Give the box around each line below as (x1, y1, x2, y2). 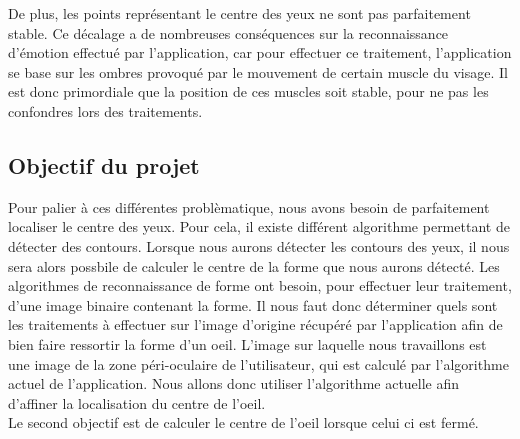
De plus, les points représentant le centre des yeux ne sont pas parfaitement (8, 3, 471, 23)
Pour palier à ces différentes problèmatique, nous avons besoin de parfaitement (8, 196, 490, 217)
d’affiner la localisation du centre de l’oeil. (8, 392, 266, 413)
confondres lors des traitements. (8, 100, 203, 121)
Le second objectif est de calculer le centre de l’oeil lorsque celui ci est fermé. (8, 412, 479, 433)
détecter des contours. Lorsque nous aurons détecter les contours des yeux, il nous (8, 235, 510, 256)
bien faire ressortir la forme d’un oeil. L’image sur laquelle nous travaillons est (8, 333, 487, 354)
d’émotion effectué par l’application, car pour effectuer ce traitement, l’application (8, 42, 512, 63)
